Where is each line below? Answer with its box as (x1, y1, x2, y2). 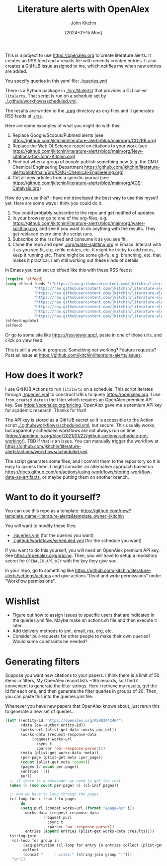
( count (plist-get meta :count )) (20, 760, 90, 765)
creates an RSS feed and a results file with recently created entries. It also (5, 57, 157, 63)
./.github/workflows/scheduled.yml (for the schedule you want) (12, 538, 142, 543)
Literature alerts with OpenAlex (17, 3, 150, 15)
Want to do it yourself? (5, 491, 101, 503)
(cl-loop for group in (11, 838, 59, 843)
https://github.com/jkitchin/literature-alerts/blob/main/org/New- (12, 148, 143, 154)
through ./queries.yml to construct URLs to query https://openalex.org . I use (5, 391, 161, 397)
